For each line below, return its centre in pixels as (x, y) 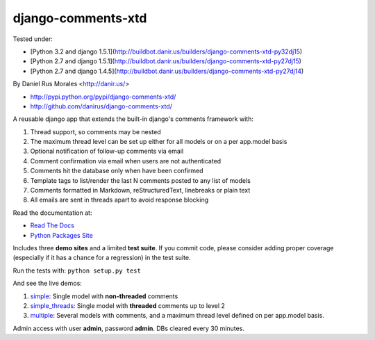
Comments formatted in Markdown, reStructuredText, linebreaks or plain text (140, 191)
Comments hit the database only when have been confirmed (117, 171)
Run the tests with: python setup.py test (77, 270)
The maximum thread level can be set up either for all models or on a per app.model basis (159, 142)
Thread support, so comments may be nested (95, 131)
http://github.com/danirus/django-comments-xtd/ (101, 106)
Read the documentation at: (52, 213)
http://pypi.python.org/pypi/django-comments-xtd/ (103, 97)
